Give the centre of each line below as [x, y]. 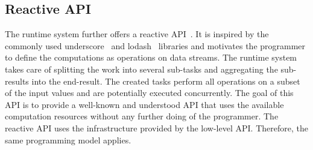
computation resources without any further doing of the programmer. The [142, 116]
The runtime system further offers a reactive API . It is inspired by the [137, 34]
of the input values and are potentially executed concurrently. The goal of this [149, 93]
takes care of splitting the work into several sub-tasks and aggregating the [141, 69]
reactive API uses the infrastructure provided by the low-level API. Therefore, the [156, 127]
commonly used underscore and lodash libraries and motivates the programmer [155, 45]
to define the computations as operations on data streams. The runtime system [151, 57]
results [17, 81]
